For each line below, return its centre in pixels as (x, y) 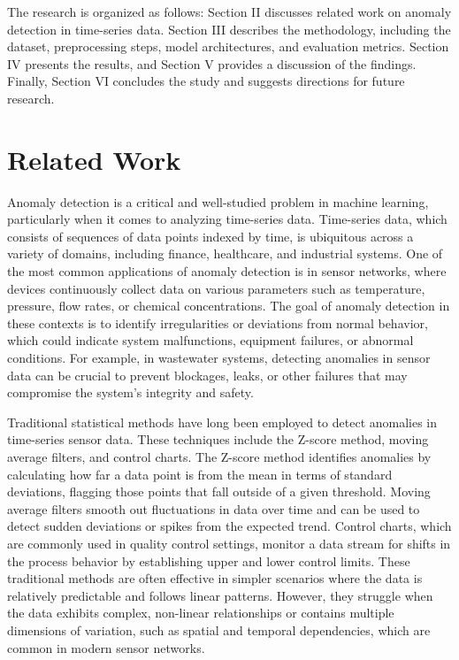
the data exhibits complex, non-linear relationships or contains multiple (201, 613)
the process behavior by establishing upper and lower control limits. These (209, 560)
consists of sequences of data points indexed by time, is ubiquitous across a (210, 236)
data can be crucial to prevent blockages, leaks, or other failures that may (207, 375)
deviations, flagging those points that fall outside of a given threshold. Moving (219, 491)
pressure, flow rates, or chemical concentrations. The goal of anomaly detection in (229, 306)
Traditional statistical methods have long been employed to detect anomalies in (222, 422)
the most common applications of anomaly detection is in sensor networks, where (227, 271)
